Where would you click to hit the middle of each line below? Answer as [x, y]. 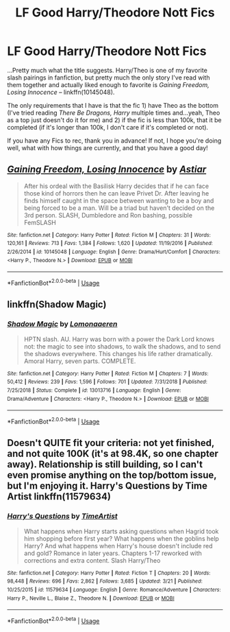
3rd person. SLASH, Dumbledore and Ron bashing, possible [108, 215]
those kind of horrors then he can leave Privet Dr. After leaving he [116, 193]
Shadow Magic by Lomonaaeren [62, 324]
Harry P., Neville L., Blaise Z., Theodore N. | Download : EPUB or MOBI [91, 598]
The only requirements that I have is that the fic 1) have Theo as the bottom [113, 105]
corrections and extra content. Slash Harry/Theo [92, 560]
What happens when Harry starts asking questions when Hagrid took [121, 531]
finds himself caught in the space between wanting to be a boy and [119, 200]
